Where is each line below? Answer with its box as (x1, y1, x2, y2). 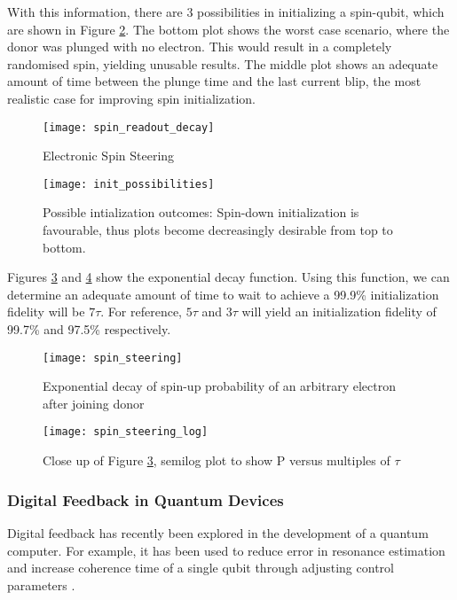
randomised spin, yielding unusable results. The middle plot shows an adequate (7, 54, 438, 73)
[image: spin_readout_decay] (43, 121, 215, 134)
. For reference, (100, 302, 183, 321)
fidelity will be (7, 302, 85, 321)
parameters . (7, 575, 75, 594)
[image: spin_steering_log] (43, 425, 209, 439)
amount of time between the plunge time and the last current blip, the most (7, 72, 422, 90)
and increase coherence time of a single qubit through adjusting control (7, 558, 394, 577)
